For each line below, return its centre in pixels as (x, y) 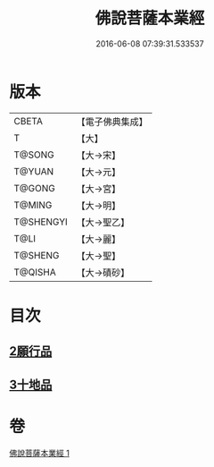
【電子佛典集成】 (112, 122)
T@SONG (34, 155)
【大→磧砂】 (103, 272)
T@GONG (34, 188)
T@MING (33, 205)
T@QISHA (35, 272)
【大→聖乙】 (103, 222)
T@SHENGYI (41, 222)
